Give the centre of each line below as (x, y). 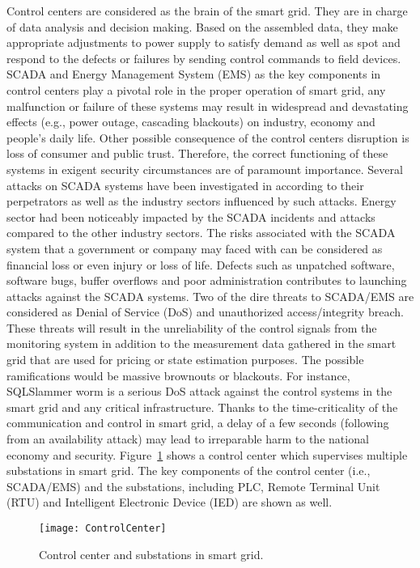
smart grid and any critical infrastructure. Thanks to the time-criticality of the (202, 407)
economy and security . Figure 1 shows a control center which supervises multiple (207, 454)
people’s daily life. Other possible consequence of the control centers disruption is (208, 137)
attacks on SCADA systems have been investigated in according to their (185, 185)
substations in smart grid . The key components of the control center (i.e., (189, 471)
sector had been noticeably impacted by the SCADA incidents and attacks (191, 216)
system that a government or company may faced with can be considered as (195, 248)
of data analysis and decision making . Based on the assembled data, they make (202, 26)
